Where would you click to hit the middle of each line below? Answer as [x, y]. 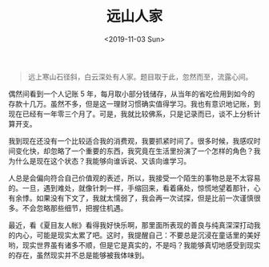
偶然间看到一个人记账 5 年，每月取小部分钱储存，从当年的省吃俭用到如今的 [132, 94]
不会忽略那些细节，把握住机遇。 [75, 208]
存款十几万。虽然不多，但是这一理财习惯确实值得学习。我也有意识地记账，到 [134, 103]
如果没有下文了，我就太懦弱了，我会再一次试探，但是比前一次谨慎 [145, 198]
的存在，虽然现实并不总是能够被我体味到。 [78, 255]
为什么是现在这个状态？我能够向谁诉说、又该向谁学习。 [99, 160]
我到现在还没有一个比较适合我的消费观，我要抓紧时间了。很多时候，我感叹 [131, 140]
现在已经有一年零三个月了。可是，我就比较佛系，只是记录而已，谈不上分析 [131, 114]
